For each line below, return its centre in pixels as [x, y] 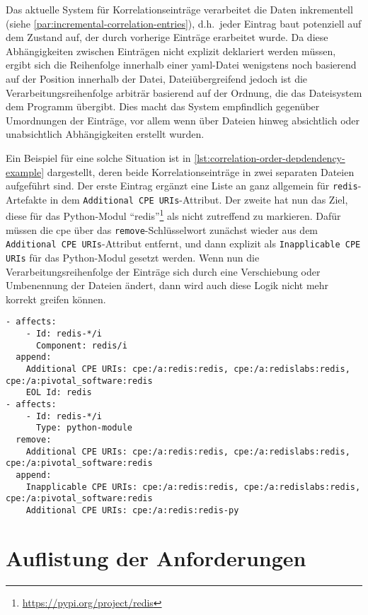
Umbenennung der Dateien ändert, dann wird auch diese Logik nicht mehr [167, 285]
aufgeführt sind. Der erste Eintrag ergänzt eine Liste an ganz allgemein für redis [182, 186]
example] [25, 171]
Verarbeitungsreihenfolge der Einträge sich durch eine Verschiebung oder [163, 271]
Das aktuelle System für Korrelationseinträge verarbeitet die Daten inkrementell [179, 9]
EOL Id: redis [59, 393]
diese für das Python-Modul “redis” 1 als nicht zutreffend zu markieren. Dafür [173, 215]
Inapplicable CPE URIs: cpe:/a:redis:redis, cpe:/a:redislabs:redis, [193, 487]
